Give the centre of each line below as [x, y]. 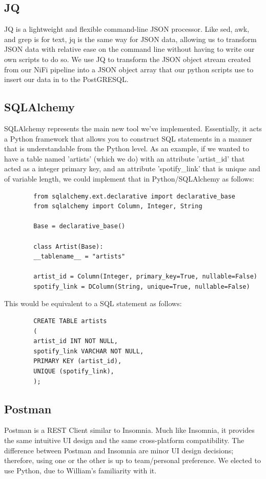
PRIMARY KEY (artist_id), [78, 361]
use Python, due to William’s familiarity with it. [80, 470]
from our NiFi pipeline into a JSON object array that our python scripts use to [129, 69]
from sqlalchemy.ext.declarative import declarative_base [135, 196]
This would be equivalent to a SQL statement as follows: [93, 303]
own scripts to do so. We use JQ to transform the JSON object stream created [128, 59]
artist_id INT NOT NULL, [76, 341]
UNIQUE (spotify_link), [74, 372]
